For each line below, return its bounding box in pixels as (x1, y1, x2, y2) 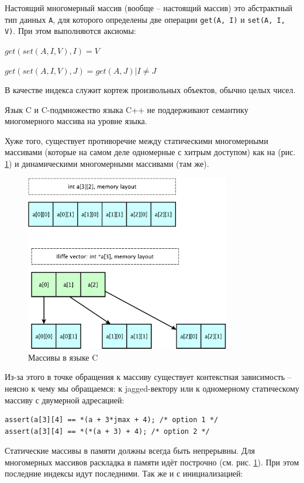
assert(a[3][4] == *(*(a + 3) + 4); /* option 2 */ (5, 427, 210, 436)
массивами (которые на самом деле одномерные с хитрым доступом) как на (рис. (5, 146, 296, 158)
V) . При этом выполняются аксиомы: (5, 25, 136, 37)
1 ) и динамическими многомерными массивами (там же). (5, 157, 209, 170)
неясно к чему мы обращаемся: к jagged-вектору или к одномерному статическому (5, 382, 299, 394)
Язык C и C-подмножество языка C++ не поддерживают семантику (5, 103, 248, 115)
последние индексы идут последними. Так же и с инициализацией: (5, 467, 243, 479)
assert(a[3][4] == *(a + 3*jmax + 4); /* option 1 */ (5, 416, 219, 424)
